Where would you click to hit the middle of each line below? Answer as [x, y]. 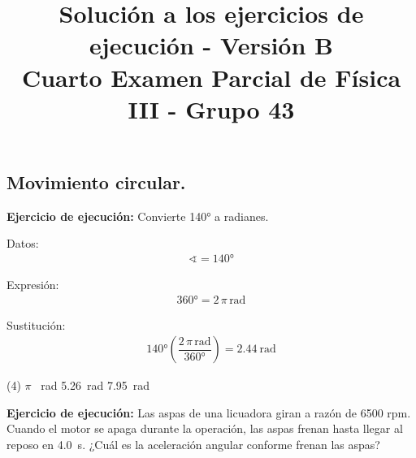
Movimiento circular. [96, 181]
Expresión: [33, 284]
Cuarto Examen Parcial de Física [211, 77]
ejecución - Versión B [211, 45]
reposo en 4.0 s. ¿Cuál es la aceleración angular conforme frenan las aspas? [193, 444]
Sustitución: [36, 324]
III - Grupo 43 [211, 108]
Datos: [23, 243]
